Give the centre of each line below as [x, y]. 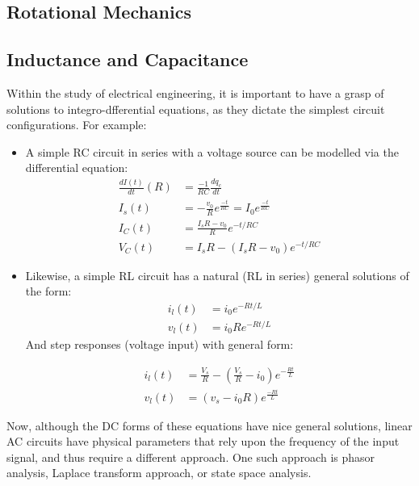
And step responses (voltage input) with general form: [159, 344]
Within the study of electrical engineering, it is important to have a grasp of [195, 92]
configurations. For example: [77, 125]
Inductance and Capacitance [128, 59]
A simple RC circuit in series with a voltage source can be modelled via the [212, 151]
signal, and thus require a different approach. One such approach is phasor [191, 457]
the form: [48, 291]
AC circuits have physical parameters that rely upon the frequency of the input [203, 441]
